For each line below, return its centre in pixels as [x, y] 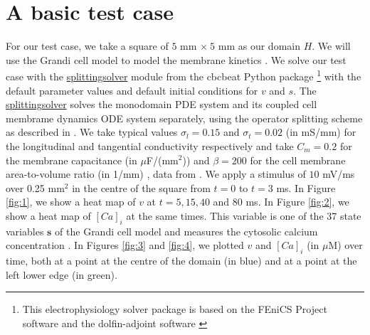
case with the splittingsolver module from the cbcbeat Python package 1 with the [184, 75]
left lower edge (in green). [62, 274]
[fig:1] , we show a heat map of [71, 202]
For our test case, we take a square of [87, 46]
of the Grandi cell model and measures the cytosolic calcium [186, 231]
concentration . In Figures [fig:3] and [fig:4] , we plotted [125, 245]
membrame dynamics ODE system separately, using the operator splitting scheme [184, 118]
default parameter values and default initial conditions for [132, 90]
